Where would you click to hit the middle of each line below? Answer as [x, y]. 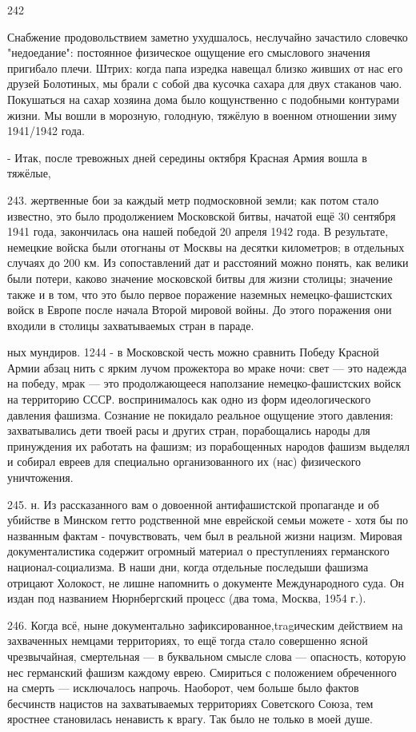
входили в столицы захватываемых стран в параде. [131, 325]
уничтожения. [40, 477]
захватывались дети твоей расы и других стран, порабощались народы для [189, 430]
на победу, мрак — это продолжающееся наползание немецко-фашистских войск [204, 383]
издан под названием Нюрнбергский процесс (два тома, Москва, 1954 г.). [187, 598]
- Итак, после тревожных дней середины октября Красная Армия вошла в [187, 157]
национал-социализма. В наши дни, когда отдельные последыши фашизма [188, 567]
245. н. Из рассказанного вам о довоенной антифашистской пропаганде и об [193, 504]
